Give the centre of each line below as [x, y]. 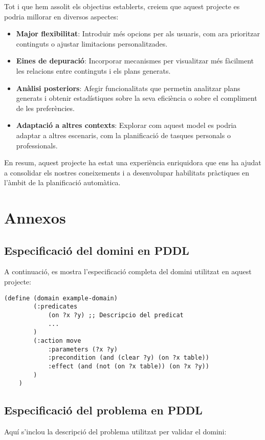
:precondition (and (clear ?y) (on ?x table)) [128, 358]
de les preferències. [45, 108]
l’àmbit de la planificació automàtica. [62, 182]
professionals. [37, 145]
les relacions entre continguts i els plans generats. [93, 70]
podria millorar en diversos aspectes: [61, 16]
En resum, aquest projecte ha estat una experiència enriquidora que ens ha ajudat [133, 162]
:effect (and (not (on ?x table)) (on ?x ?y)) [128, 366]
